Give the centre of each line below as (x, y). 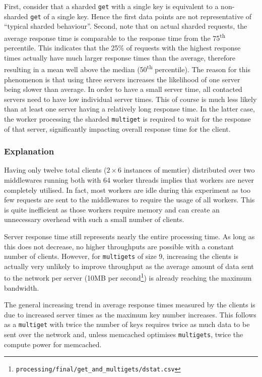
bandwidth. (22, 287)
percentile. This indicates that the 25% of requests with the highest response (122, 48)
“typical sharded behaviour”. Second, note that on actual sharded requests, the (126, 26)
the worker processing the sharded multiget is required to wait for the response (127, 118)
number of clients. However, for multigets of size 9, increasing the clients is (121, 256)
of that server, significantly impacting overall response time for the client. (117, 128)
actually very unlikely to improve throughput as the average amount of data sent (129, 266)
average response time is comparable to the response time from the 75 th (115, 37)
